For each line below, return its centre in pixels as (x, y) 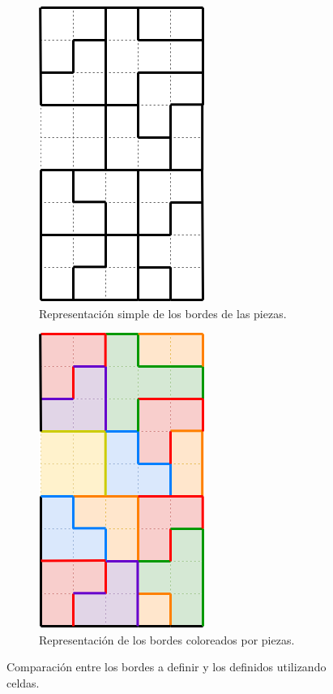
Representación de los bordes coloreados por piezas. (167, 639)
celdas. (23, 682)
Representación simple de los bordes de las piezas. (163, 313)
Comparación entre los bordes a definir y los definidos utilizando (166, 667)
